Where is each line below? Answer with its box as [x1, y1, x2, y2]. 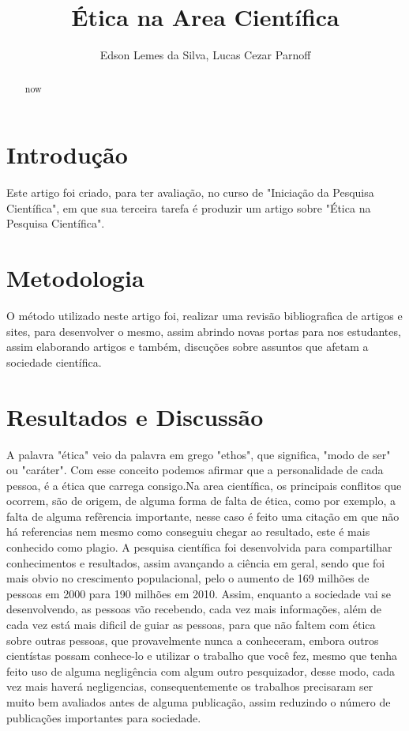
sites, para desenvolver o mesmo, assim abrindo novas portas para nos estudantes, [6, 322, 401, 339]
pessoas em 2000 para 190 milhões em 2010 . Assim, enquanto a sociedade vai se [6, 585, 392, 601]
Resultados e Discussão [6, 400, 264, 432]
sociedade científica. [6, 353, 102, 370]
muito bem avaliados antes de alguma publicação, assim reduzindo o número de [6, 694, 391, 710]
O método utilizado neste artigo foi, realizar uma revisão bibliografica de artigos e [6, 307, 403, 324]
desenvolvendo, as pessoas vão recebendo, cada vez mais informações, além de [6, 601, 381, 617]
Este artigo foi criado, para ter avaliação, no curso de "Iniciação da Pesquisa [6, 184, 374, 201]
